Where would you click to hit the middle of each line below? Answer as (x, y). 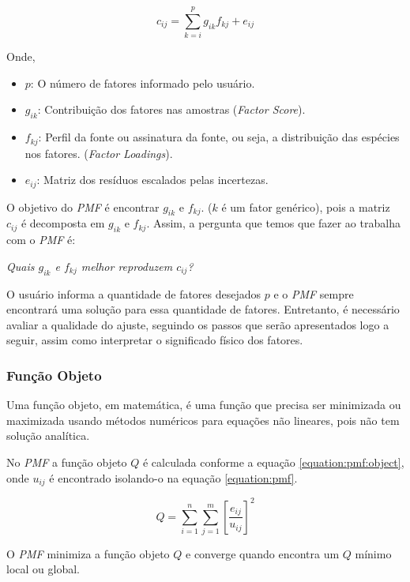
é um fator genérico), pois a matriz (306, 207)
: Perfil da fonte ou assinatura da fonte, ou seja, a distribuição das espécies (219, 137)
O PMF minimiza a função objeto (88, 553)
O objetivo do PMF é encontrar (83, 207)
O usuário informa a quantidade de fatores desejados (134, 293)
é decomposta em (63, 223)
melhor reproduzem (127, 266)
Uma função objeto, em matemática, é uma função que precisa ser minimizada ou (204, 405)
